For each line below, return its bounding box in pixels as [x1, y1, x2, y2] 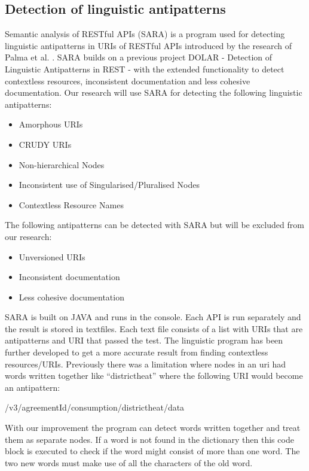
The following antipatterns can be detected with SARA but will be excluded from [5, 218, 304, 231]
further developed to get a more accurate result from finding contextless [5, 346, 268, 358]
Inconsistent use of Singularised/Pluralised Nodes [19, 178, 200, 191]
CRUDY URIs [19, 138, 72, 150]
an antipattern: [5, 381, 60, 393]
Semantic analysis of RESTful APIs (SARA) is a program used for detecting [5, 28, 285, 40]
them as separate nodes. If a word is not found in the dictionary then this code [5, 433, 294, 445]
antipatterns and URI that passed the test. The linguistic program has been [5, 334, 283, 347]
